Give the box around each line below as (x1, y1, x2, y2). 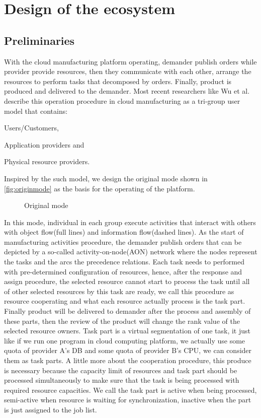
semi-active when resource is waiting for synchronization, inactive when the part (4, 394, 251, 405)
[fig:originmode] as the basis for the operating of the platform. (4, 183, 195, 193)
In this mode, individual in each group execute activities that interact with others (4, 217, 256, 227)
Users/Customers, (4, 122, 59, 133)
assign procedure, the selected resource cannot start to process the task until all (4, 276, 250, 287)
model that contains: (4, 105, 68, 116)
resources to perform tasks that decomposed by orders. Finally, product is (4, 76, 232, 86)
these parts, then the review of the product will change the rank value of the (4, 315, 240, 326)
